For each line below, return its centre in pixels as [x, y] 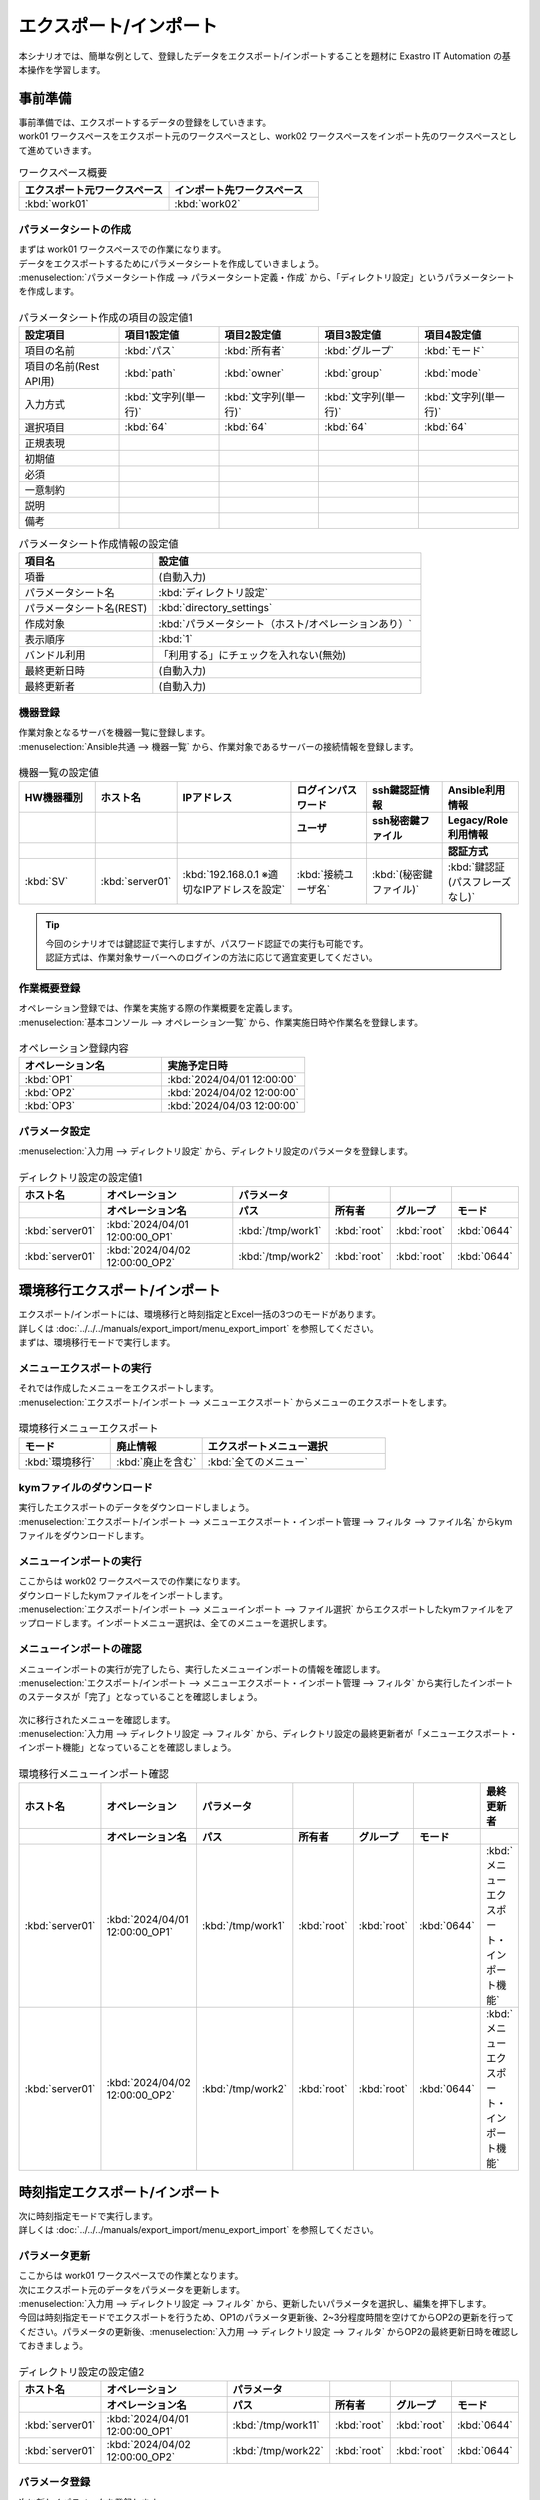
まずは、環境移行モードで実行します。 [97, 1342]
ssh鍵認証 [395, 790]
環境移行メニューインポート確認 [94, 1774]
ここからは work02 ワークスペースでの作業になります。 [132, 1581]
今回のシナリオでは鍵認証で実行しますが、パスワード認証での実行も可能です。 [207, 943]
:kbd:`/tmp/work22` [278, 2451]
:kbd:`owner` [254, 373]
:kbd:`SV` [46, 882]
